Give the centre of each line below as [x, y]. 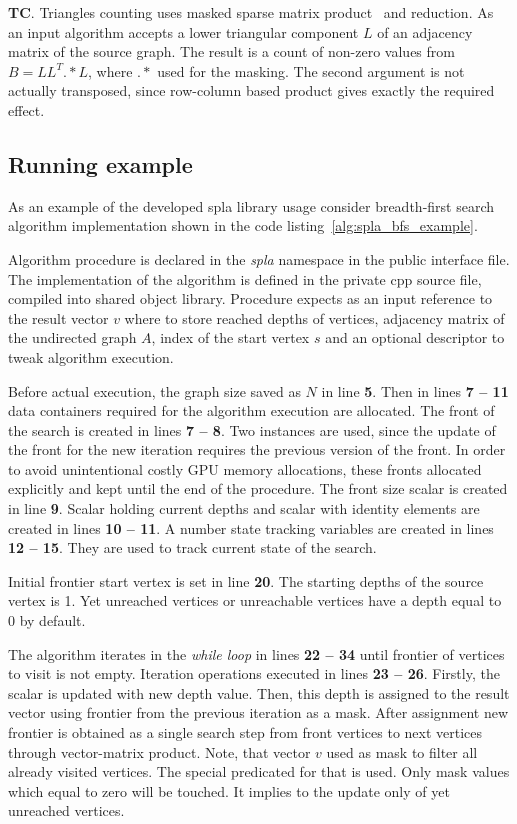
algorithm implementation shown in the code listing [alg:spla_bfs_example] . [243, 225]
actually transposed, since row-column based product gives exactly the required [251, 90]
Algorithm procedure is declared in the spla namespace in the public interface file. [259, 258]
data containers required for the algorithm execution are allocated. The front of [251, 410]
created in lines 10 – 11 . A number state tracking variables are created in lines [251, 527]
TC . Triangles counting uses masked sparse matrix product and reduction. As [251, 12]
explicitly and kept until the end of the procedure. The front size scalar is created [258, 488]
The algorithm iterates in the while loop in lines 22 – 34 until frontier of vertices [256, 653]
